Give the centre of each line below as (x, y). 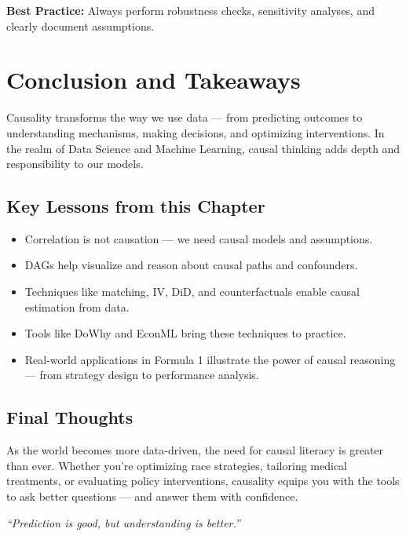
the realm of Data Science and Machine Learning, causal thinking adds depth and (203, 148)
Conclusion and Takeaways (154, 80)
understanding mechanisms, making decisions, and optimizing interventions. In (196, 132)
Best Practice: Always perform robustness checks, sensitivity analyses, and (190, 10)
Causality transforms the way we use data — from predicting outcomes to (185, 117)
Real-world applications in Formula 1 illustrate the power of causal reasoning (210, 359)
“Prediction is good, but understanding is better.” (123, 522)
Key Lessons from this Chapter (136, 206)
